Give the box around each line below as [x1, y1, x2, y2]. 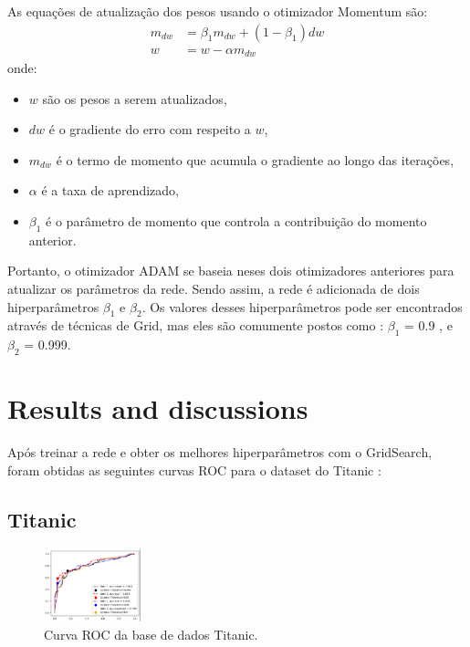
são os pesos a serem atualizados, [42, 89, 227, 108]
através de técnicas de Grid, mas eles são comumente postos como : [7, 316, 384, 335]
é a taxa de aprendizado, [41, 181, 179, 200]
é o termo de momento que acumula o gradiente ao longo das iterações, [56, 150, 454, 169]
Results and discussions [7, 390, 308, 427]
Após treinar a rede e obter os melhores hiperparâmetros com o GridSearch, [7, 443, 433, 462]
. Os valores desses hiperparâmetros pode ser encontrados [141, 297, 463, 316]
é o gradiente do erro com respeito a [48, 120, 251, 139]
